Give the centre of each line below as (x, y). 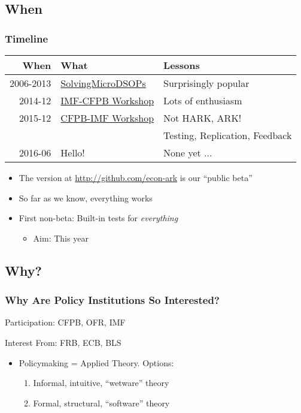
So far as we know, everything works (86, 198)
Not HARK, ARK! (203, 118)
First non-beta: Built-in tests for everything (98, 218)
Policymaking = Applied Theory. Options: (96, 362)
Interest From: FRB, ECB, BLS (63, 342)
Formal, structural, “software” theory (101, 403)
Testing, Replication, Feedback (228, 135)
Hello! (73, 153)
